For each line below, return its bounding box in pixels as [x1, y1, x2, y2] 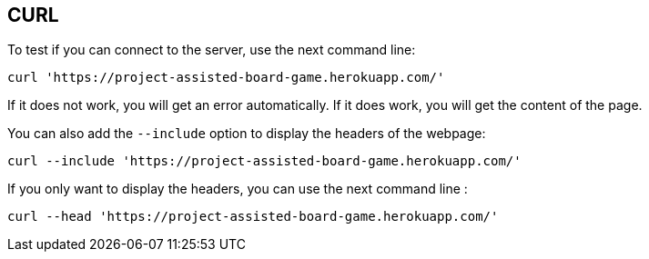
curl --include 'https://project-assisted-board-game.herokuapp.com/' [7, 154, 522, 169]
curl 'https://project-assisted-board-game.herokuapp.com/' [7, 70, 445, 85]
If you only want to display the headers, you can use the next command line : [7, 181, 468, 197]
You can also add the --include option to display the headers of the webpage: [7, 125, 486, 142]
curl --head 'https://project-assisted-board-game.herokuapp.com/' [7, 209, 499, 224]
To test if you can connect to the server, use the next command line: [7, 42, 416, 58]
